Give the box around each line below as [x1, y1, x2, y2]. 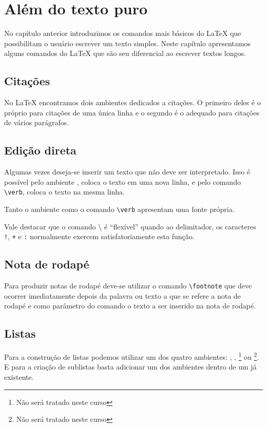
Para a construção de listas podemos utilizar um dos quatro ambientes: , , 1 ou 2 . [4, 350, 259, 362]
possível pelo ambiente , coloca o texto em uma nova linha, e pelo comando [4, 176, 241, 187]
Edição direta [4, 142, 77, 158]
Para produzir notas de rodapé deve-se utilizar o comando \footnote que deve [4, 280, 252, 291]
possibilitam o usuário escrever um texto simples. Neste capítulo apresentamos [4, 37, 251, 48]
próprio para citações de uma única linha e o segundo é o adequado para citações [4, 107, 259, 118]
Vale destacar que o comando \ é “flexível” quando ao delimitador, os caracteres [4, 221, 256, 231]
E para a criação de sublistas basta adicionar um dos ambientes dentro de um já [4, 361, 257, 372]
